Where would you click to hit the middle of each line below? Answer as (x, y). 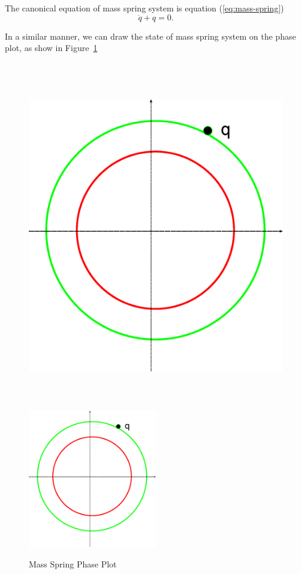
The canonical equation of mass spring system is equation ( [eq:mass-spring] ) (145, 8)
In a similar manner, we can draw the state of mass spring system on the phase (150, 36)
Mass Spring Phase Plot (73, 564)
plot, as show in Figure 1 (51, 48)
